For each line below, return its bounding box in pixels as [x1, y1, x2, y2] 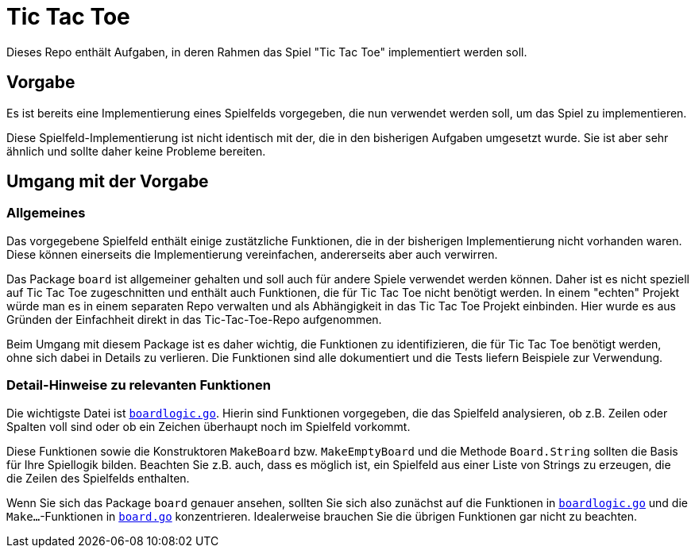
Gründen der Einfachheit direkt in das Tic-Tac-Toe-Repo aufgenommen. [6, 312, 382, 326]
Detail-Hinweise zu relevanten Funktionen [6, 377, 271, 394]
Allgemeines [6, 205, 86, 221]
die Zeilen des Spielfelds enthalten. [6, 471, 190, 485]
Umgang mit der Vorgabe [6, 171, 209, 192]
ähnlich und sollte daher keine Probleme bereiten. [6, 144, 266, 158]
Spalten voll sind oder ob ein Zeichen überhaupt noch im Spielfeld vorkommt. [6, 419, 411, 433]
